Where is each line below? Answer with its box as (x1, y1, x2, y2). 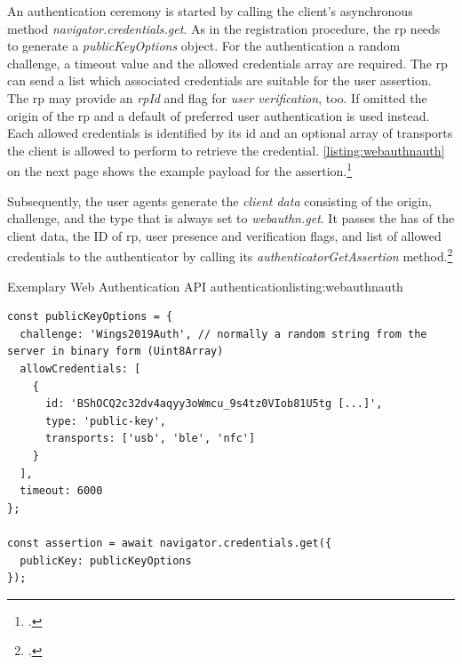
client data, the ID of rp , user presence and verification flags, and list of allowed (7, 226, 442, 244)
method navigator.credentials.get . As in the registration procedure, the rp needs (7, 19, 441, 37)
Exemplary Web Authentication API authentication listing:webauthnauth (7, 276, 403, 295)
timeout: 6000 (20, 484, 103, 498)
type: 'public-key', (44, 414, 166, 428)
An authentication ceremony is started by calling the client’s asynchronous (7, 2, 413, 20)
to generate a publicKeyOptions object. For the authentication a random (7, 36, 401, 55)
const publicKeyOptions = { (7, 310, 173, 324)
